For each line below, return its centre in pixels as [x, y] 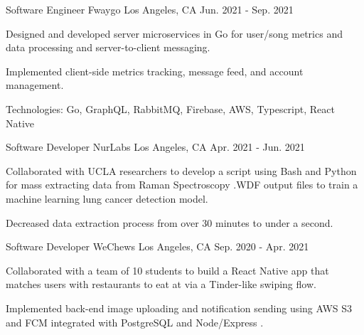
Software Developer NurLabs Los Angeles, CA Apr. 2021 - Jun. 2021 [155, 147]
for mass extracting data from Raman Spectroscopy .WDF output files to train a [182, 185]
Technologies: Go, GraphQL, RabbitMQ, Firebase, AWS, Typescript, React [170, 108]
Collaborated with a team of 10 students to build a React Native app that [167, 270]
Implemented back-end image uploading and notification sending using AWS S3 [179, 308]
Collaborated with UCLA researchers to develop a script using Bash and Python [181, 170]
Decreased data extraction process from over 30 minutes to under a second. [170, 222]
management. [35, 85]
